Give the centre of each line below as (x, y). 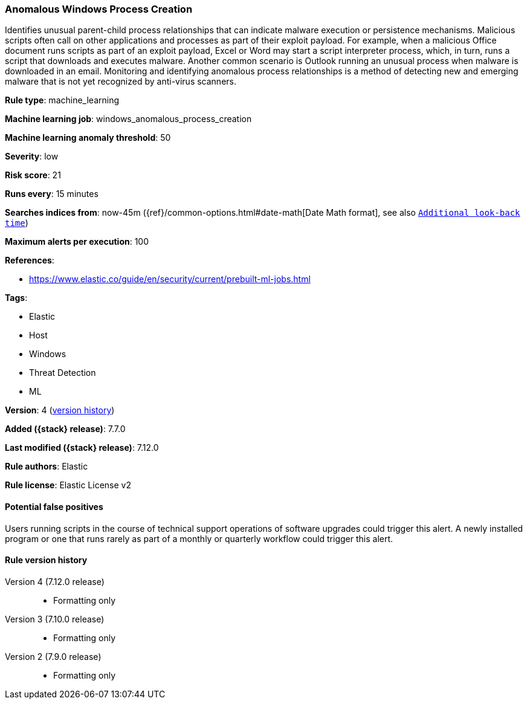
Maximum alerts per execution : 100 (77, 242)
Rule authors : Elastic (47, 467)
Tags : (16, 298)
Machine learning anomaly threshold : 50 (88, 138)
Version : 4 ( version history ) (60, 410)
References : (30, 260)
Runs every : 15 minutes (52, 194)
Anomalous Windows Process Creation (99, 9)
